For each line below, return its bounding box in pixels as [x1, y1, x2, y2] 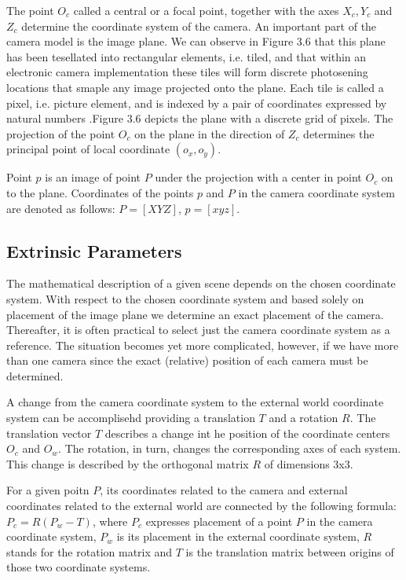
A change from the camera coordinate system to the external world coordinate [6, 394, 384, 410]
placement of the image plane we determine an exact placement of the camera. [6, 306, 384, 322]
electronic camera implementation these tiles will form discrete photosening [6, 64, 368, 80]
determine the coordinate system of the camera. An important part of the [21, 17, 377, 34]
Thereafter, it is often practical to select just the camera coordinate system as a [6, 321, 390, 338]
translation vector [6, 424, 92, 441]
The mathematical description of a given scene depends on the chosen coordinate [6, 275, 396, 292]
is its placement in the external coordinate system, [116, 528, 360, 545]
